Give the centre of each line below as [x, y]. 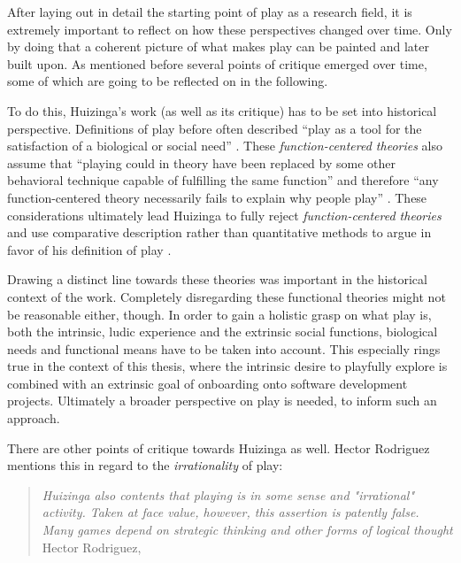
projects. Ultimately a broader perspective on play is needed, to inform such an [222, 401]
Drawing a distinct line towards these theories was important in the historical [217, 279]
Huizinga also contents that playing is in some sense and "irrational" [228, 494]
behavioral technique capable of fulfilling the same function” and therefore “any [223, 180]
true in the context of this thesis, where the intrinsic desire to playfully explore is [227, 366]
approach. [34, 418]
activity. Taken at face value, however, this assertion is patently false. [230, 512]
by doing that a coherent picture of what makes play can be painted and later [218, 46]
